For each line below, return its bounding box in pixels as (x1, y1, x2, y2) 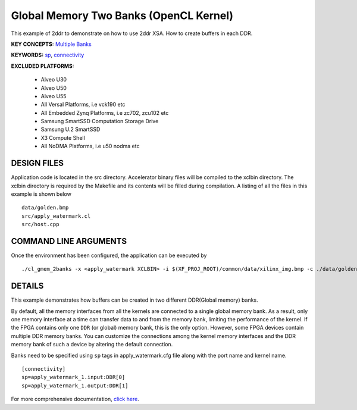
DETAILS (11, 281, 44, 291)
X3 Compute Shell (40, 134, 86, 141)
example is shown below (11, 190, 71, 198)
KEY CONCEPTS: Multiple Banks (11, 40, 92, 48)
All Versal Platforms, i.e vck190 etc (40, 101, 126, 108)
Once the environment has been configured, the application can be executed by (11, 252, 207, 259)
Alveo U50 (40, 84, 67, 92)
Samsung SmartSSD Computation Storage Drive (40, 118, 159, 125)
